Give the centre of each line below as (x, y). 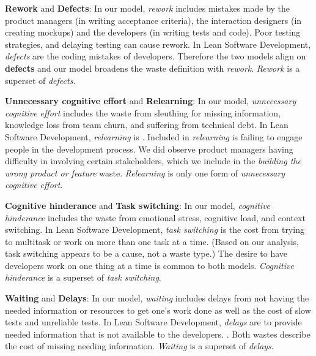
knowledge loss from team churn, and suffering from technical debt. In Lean (147, 125)
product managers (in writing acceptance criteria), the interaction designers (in (153, 20)
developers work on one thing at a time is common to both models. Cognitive (149, 265)
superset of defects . (40, 80)
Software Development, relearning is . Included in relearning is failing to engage (154, 136)
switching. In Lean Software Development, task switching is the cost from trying (155, 229)
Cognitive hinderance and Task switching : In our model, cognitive (138, 205)
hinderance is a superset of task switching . (83, 277)
